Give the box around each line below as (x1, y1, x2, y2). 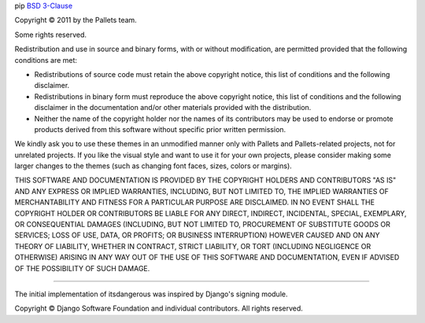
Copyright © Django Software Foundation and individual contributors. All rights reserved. (14, 303, 303, 314)
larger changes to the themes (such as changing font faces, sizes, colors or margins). (14, 161, 293, 171)
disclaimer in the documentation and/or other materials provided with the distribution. (34, 103, 312, 112)
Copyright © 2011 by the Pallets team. (14, 16, 137, 25)
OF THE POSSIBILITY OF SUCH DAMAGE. (14, 263, 150, 273)
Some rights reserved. (14, 30, 87, 39)
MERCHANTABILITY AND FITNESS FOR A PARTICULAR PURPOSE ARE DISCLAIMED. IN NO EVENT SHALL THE (14, 197, 375, 207)
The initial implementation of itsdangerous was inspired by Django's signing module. (14, 289, 288, 299)
